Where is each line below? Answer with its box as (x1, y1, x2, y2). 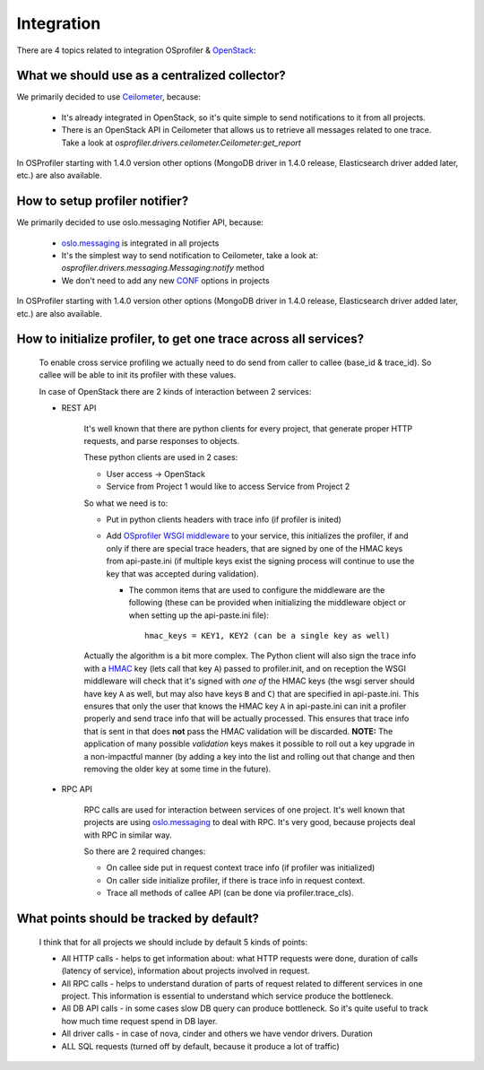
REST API (61, 403, 97, 413)
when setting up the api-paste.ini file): (128, 610, 269, 621)
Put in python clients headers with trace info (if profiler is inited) (106, 514, 342, 525)
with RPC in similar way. (83, 830, 172, 840)
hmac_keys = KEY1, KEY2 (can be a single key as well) (144, 631, 391, 641)
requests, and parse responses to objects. (83, 436, 240, 447)
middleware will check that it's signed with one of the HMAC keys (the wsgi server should (83, 675, 416, 686)
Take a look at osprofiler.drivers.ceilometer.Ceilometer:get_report (61, 137, 302, 148)
